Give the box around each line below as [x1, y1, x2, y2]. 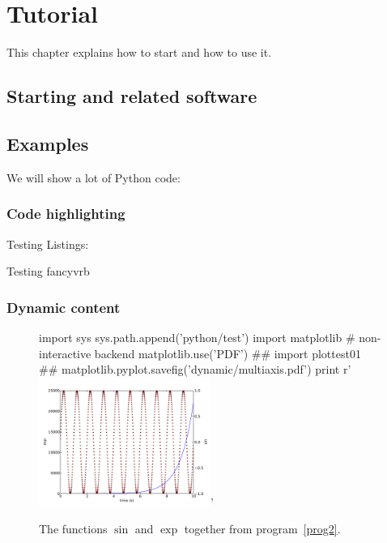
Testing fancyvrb [6, 263, 90, 280]
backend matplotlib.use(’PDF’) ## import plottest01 [94, 344, 361, 361]
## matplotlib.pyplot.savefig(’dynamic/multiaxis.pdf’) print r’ [39, 361, 351, 378]
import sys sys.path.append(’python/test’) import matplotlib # [39, 328, 355, 345]
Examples [6, 130, 89, 156]
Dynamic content [6, 297, 121, 317]
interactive [39, 344, 91, 361]
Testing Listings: [6, 235, 89, 252]
